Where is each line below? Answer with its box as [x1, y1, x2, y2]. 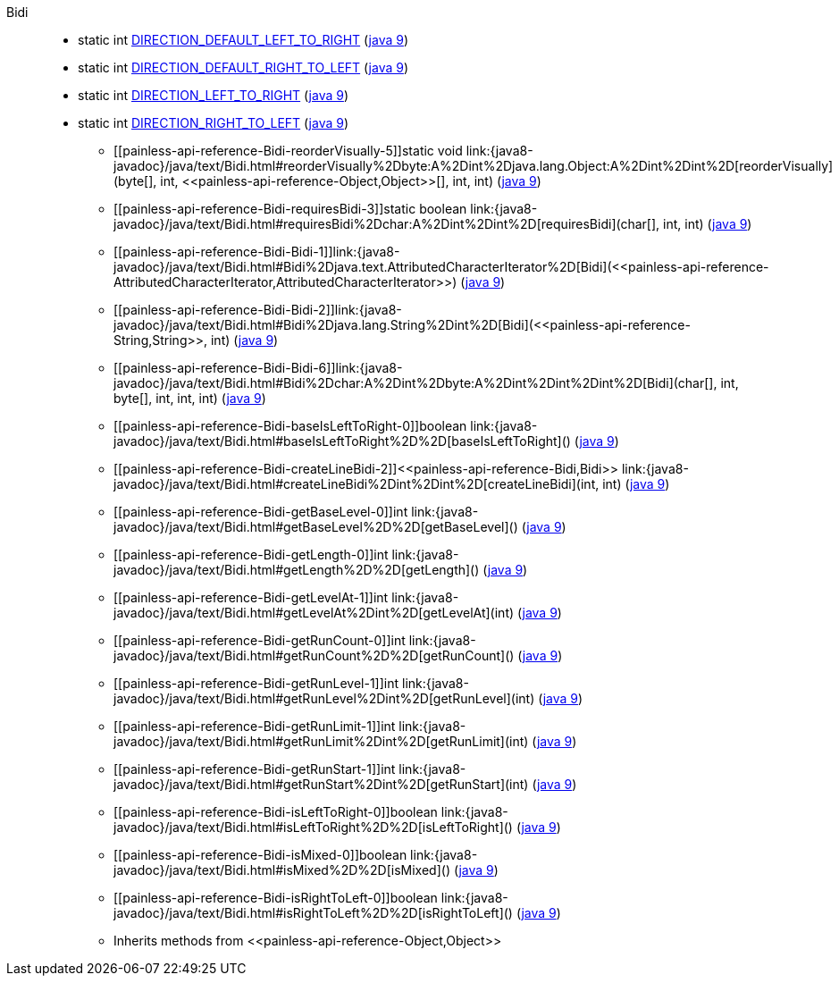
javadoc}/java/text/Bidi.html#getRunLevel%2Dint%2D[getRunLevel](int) [113, 691, 535, 706]
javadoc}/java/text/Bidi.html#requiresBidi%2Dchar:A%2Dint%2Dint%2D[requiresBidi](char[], [113, 216, 660, 231]
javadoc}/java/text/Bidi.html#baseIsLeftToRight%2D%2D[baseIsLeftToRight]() [113, 433, 571, 449]
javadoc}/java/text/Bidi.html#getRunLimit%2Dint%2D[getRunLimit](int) [113, 734, 529, 749]
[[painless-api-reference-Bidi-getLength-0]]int [113, 547, 389, 562]
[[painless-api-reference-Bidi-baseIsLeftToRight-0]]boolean [113, 418, 467, 433]
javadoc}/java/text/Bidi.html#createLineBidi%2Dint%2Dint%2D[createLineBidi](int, [113, 476, 600, 491]
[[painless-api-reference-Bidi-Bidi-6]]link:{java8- [113, 360, 403, 375]
